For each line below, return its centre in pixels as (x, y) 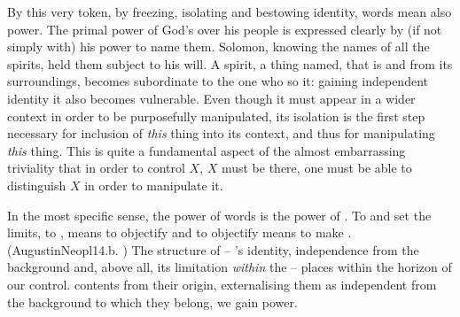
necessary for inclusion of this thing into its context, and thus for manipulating (221, 133)
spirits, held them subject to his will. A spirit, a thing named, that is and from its (230, 63)
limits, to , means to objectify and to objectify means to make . (179, 232)
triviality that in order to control (96, 168)
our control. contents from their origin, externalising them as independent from (222, 284)
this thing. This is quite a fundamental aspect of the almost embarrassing (207, 150)
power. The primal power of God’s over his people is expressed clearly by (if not (225, 29)
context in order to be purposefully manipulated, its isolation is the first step (216, 116)
